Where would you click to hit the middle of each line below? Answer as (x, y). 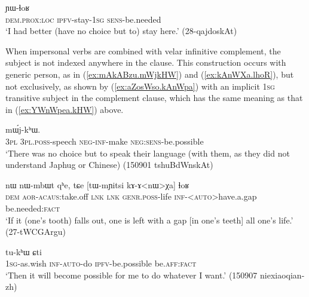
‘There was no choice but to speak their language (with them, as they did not (148, 153)
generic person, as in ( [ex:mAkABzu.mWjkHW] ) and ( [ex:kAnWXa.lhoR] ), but (150, 74)
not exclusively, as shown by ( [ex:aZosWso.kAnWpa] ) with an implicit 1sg (140, 86)
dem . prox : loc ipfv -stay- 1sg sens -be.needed (83, 19)
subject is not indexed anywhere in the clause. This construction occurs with (146, 62)
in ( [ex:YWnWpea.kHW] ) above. (65, 109)
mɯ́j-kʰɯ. (23, 129)
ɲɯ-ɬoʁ (18, 7)
